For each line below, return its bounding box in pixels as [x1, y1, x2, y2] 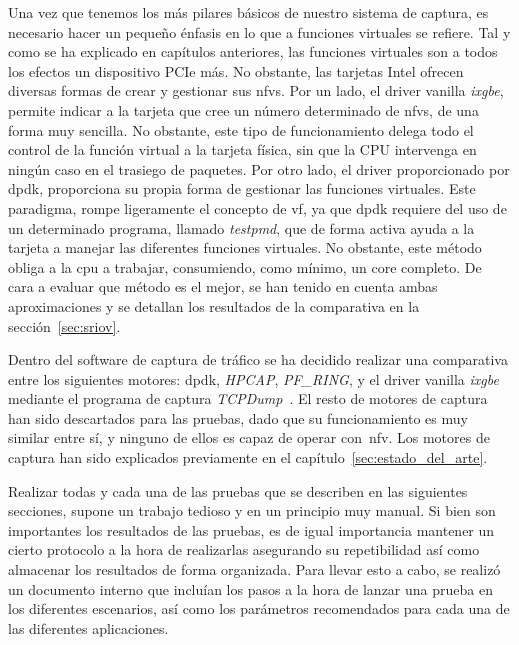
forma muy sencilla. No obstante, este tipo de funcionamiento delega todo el [8, 119, 474, 140]
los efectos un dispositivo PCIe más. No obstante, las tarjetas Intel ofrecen [8, 60, 464, 81]
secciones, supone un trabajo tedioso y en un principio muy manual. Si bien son [8, 500, 496, 521]
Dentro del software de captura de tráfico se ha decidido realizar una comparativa [8, 349, 508, 370]
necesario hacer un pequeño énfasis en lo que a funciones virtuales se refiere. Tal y [8, 21, 511, 42]
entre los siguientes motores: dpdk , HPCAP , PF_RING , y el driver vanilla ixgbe [8, 368, 499, 389]
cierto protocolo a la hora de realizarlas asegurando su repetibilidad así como [8, 539, 480, 560]
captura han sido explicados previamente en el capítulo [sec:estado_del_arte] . [8, 447, 488, 468]
